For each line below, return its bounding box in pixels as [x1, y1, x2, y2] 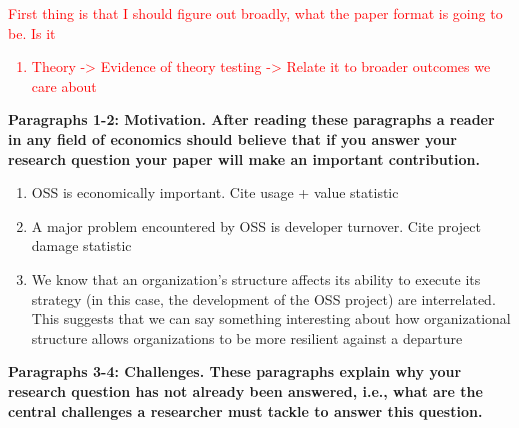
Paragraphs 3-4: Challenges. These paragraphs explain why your [8, 361, 462, 382]
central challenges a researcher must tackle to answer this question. [8, 400, 483, 421]
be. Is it [8, 22, 56, 43]
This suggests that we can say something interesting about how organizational [31, 308, 511, 329]
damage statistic [31, 235, 132, 256]
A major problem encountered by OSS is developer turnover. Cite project [31, 215, 481, 236]
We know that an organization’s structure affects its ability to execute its [31, 268, 481, 289]
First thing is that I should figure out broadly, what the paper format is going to [8, 3, 503, 23]
